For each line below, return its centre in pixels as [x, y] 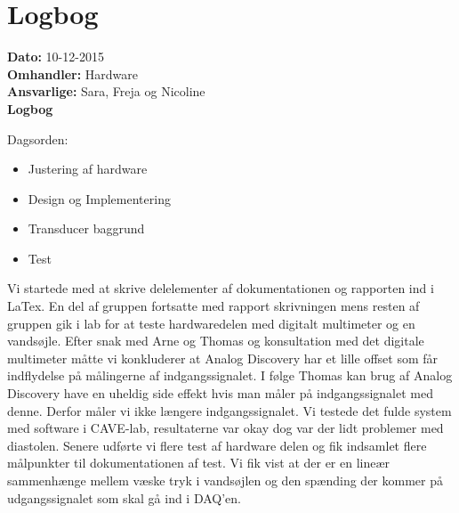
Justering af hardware [88, 169]
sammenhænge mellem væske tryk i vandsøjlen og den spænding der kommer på [225, 480]
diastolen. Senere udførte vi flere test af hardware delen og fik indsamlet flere [217, 445]
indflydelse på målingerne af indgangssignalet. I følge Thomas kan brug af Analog [230, 375]
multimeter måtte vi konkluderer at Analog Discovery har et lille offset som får [223, 358]
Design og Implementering [99, 198]
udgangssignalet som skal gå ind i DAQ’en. [125, 497]
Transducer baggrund [86, 228]
